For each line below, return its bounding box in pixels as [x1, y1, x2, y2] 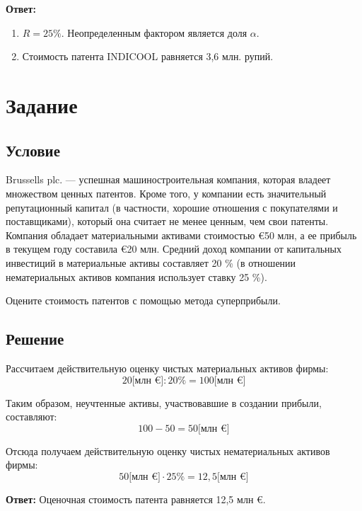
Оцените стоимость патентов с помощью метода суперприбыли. [6, 293, 281, 308]
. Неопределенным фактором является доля [61, 25, 247, 40]
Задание [6, 90, 78, 119]
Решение [6, 328, 64, 350]
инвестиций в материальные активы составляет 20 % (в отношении [6, 255, 296, 270]
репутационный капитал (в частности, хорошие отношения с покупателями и [6, 200, 338, 214]
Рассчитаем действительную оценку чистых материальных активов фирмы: [6, 360, 329, 375]
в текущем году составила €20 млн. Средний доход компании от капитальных [6, 241, 341, 256]
